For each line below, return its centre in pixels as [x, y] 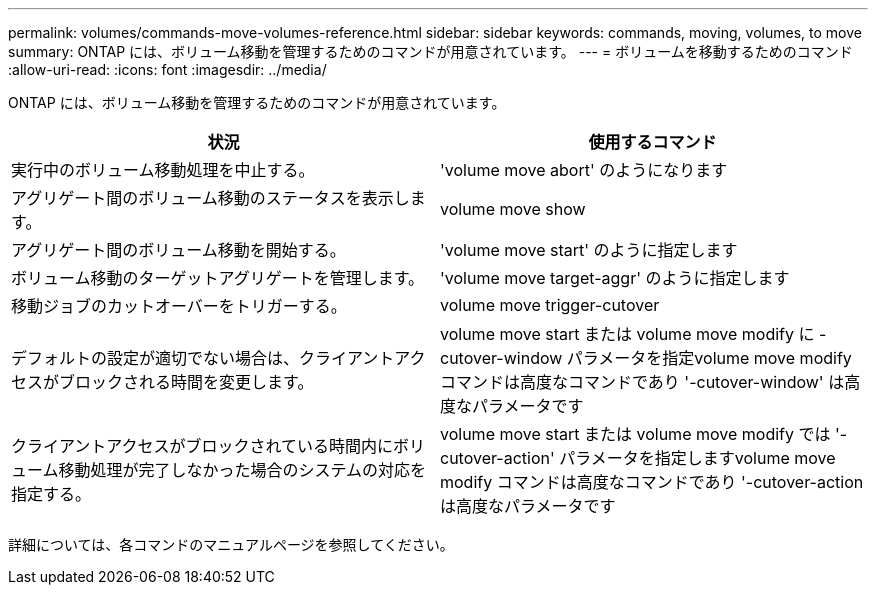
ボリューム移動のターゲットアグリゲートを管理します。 [218, 278]
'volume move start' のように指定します [589, 250]
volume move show [513, 209]
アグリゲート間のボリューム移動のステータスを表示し [210, 198]
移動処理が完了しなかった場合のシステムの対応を [242, 470]
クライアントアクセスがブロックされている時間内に [202, 446]
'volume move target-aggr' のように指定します [615, 278]
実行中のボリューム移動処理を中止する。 [163, 170]
